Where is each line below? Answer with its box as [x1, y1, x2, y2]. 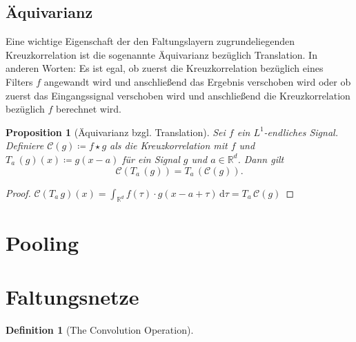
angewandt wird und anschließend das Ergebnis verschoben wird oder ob [43, 74, 351, 88]
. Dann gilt [237, 151, 284, 166]
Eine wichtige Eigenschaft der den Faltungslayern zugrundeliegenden [6, 34, 295, 48]
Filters [6, 74, 33, 88]
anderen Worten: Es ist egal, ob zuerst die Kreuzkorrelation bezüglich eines [6, 61, 324, 75]
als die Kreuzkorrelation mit [110, 138, 228, 153]
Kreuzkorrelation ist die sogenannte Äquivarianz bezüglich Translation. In [6, 47, 317, 61]
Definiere [6, 138, 44, 153]
